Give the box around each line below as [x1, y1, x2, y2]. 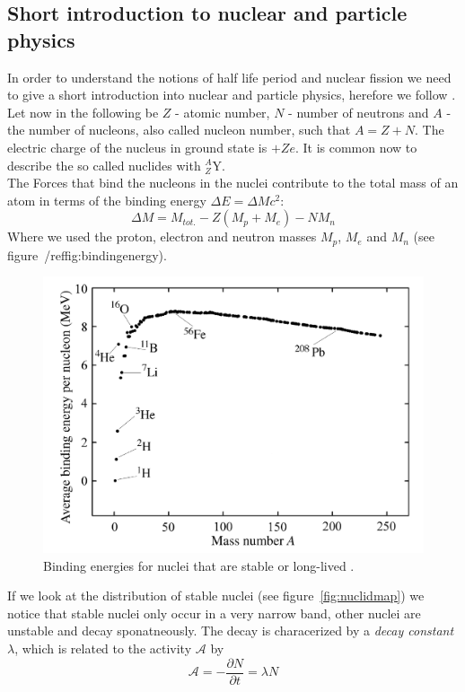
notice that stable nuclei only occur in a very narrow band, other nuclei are [7, 603, 421, 622]
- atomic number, [175, 102, 270, 121]
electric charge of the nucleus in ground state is [7, 137, 268, 156]
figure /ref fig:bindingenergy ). [7, 245, 167, 264]
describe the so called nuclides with [7, 155, 201, 174]
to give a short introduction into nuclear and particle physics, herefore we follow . [7, 85, 456, 104]
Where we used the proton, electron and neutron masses [7, 227, 317, 246]
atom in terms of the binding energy [7, 190, 206, 209]
